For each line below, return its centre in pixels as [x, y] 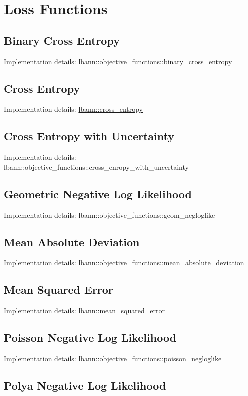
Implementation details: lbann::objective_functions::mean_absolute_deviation [124, 263]
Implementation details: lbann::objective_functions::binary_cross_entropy [118, 61]
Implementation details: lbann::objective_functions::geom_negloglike [110, 215]
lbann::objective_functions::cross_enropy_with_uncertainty [96, 166]
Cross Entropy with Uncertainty [89, 136]
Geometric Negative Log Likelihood [98, 193]
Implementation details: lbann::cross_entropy [74, 109]
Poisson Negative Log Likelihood [90, 338]
